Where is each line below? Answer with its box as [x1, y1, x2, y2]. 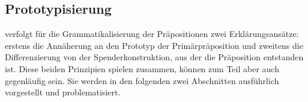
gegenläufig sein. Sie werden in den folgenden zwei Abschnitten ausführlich [5, 74, 279, 86]
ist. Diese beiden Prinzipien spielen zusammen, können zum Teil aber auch [5, 62, 279, 75]
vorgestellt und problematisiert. [5, 86, 121, 98]
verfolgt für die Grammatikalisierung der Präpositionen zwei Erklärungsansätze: [5, 27, 299, 40]
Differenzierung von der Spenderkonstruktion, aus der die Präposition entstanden [5, 51, 304, 63]
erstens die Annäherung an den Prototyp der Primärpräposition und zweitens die [5, 39, 303, 51]
